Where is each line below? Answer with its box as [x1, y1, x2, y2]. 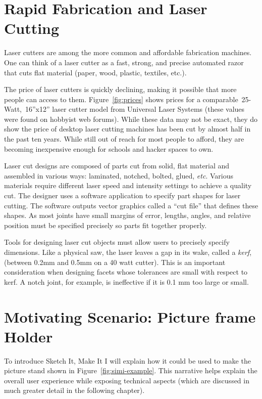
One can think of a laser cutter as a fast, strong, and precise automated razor [4, 57, 244, 67]
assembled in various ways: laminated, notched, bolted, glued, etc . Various [4, 170, 233, 181]
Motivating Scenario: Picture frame [4, 306, 256, 327]
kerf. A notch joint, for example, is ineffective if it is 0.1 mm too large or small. [4, 276, 249, 287]
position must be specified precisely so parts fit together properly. [4, 219, 207, 230]
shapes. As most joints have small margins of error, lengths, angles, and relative [4, 210, 251, 220]
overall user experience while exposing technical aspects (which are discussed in [4, 375, 249, 385]
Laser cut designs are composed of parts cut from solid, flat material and [4, 160, 230, 171]
